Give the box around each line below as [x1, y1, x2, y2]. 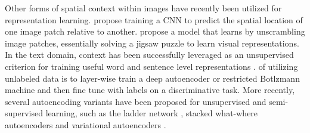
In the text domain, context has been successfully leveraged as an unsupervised [5, 48, 294, 61]
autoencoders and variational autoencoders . [5, 118, 166, 131]
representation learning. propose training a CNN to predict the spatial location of [5, 13, 303, 26]
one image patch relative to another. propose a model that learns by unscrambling [5, 25, 305, 38]
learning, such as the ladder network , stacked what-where [45, 107, 258, 119]
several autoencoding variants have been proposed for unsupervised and [5, 95, 266, 107]
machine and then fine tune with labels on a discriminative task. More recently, [5, 83, 295, 96]
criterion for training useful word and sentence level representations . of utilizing [5, 60, 298, 72]
